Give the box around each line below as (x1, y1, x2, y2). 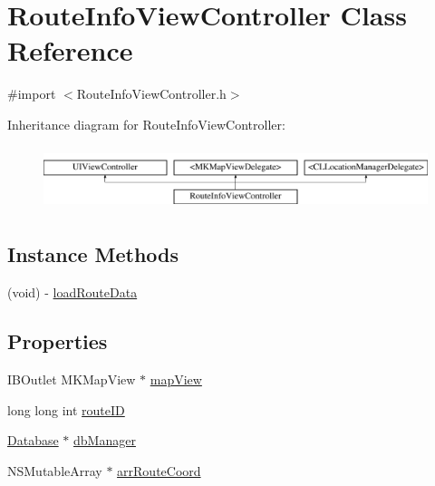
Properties (7, 327, 108, 355)
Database (7, 431, 59, 450)
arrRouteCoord (117, 461, 201, 480)
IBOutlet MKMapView (7, 369, 136, 388)
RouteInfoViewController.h (76, 84, 227, 103)
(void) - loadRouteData (7, 283, 138, 302)
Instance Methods (7, 240, 179, 268)
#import (7, 84, 56, 103)
